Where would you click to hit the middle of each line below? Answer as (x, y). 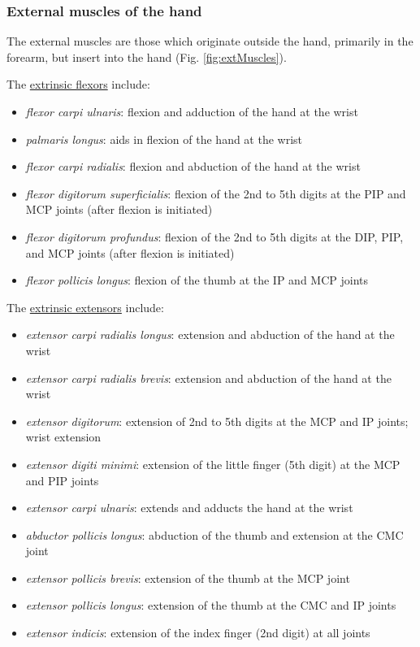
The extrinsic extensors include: (85, 307)
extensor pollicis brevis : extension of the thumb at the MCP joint (188, 578)
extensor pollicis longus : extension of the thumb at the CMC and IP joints (211, 605)
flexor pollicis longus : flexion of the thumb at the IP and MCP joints (197, 280)
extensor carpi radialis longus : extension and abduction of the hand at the (210, 334)
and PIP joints (62, 480)
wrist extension (63, 437)
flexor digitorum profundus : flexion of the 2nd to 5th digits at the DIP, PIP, (214, 236)
